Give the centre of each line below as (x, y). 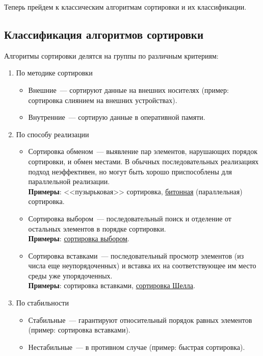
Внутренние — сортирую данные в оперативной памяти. (117, 117)
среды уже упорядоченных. (70, 275)
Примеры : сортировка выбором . (79, 238)
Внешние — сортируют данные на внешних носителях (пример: (128, 90)
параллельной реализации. (69, 181)
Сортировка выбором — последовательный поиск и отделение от (130, 218)
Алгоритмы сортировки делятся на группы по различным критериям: (111, 55)
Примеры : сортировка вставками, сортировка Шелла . (112, 285)
